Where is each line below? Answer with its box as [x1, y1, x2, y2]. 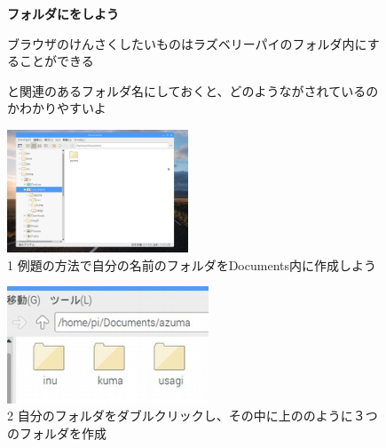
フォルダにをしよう [7, 4, 119, 22]
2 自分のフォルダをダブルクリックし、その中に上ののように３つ [7, 406, 378, 425]
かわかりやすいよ [7, 99, 106, 117]
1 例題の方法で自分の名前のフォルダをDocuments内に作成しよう [7, 255, 376, 274]
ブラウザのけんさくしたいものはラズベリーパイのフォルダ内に [7, 34, 367, 52]
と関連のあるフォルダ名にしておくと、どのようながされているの [7, 81, 379, 100]
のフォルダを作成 [7, 424, 106, 443]
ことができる [19, 52, 94, 70]
